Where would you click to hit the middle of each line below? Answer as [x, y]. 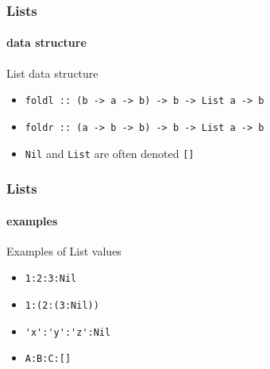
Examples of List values [64, 250]
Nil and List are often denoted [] [110, 153]
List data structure [52, 73]
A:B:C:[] [48, 359]
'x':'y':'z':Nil [68, 332]
